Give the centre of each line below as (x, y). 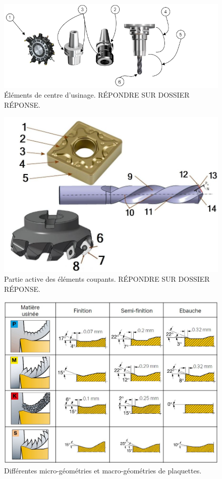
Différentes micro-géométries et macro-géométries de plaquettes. (103, 471)
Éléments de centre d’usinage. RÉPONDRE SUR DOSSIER (97, 95)
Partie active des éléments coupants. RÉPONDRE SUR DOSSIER (107, 279)
